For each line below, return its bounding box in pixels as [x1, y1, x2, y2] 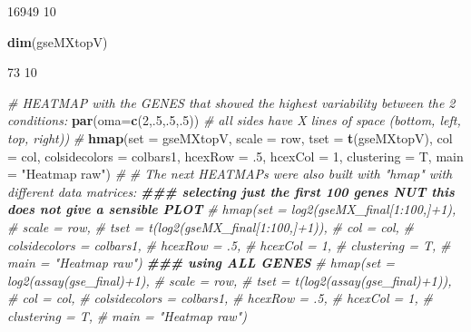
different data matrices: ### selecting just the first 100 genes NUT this [7, 181, 455, 200]
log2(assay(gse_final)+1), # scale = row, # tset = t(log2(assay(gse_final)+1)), [7, 270, 452, 289]
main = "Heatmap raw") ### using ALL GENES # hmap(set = [7, 253, 395, 272]
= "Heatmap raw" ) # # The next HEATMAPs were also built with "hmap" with [7, 164, 453, 183]
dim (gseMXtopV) [7, 32, 108, 51]
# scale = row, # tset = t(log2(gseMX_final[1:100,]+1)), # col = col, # [7, 217, 415, 236]
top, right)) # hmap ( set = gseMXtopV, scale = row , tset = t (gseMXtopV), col [7, 128, 453, 147]
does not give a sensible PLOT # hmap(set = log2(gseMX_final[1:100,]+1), [7, 200, 456, 219]
